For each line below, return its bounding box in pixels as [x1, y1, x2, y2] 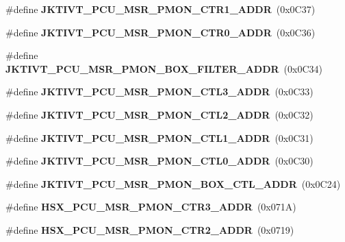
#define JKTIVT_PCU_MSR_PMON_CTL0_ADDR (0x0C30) [5, 154, 314, 168]
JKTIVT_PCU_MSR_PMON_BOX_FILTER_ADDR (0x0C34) [5, 61, 322, 75]
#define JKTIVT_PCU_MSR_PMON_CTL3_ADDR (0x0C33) [5, 84, 314, 99]
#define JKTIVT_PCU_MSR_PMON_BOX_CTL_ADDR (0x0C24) [5, 176, 341, 191]
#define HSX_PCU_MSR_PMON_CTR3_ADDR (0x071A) [5, 199, 296, 214]
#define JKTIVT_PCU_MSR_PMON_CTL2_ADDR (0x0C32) [5, 107, 314, 121]
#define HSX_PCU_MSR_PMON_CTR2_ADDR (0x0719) [5, 222, 294, 237]
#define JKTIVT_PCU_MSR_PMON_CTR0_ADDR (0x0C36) [5, 25, 316, 39]
